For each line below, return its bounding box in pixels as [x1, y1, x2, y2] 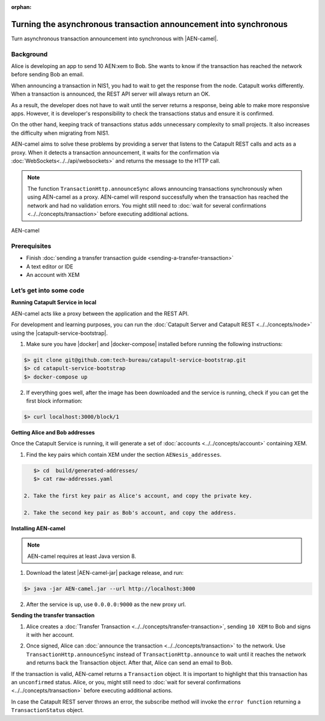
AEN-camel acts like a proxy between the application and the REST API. [11, 310, 189, 317]
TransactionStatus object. [11, 707, 84, 714]
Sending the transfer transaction [11, 611, 95, 619]
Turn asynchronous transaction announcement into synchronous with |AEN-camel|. [11, 35, 218, 42]
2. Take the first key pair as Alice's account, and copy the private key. [23, 492, 253, 499]
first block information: [26, 397, 82, 404]
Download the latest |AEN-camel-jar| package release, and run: [26, 569, 184, 576]
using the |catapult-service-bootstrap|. [11, 329, 108, 336]
